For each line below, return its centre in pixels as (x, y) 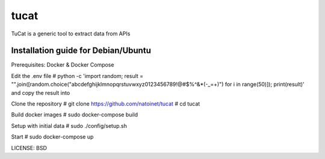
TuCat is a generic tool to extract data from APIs (71, 34)
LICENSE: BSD (29, 148)
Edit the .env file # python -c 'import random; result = (77, 76)
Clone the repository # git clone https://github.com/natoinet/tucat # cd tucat (106, 104)
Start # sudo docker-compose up (52, 137)
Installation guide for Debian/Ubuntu (81, 51)
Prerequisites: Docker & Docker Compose (63, 65)
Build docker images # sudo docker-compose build (75, 115)
